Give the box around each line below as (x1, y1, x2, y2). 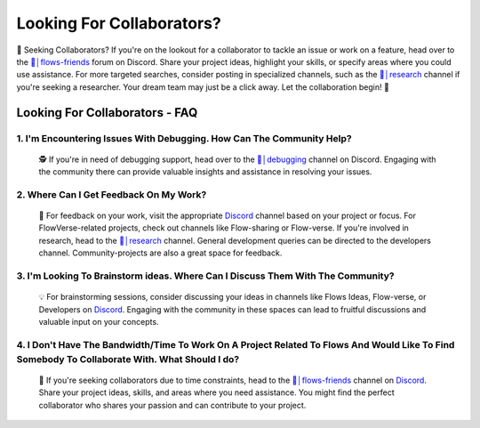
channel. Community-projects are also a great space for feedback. (38, 247, 283, 258)
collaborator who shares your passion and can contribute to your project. (38, 400, 307, 410)
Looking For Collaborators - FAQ (16, 105, 198, 120)
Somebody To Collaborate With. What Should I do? (16, 352, 240, 365)
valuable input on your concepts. (38, 316, 159, 327)
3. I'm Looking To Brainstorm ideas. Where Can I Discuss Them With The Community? (16, 270, 395, 282)
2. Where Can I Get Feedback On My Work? (16, 188, 207, 200)
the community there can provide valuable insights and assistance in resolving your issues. (38, 166, 372, 177)
